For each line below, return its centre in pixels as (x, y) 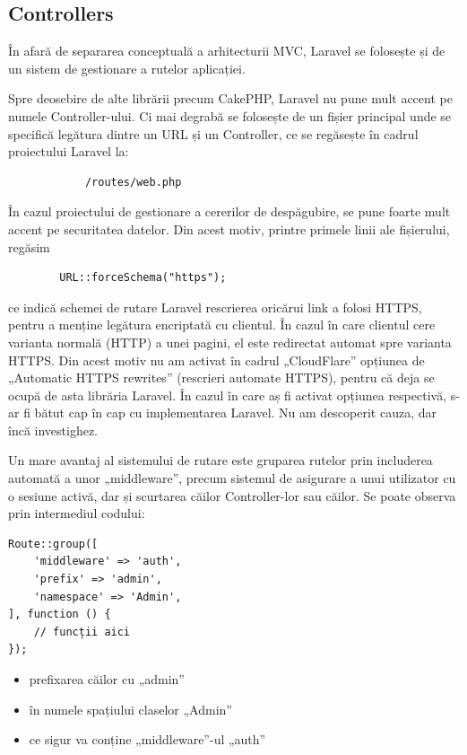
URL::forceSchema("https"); (143, 278)
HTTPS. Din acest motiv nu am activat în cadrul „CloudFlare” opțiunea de (216, 360)
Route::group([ (53, 544)
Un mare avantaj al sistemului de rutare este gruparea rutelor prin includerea (221, 460)
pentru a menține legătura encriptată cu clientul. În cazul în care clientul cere (222, 325)
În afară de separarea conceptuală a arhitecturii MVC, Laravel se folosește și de (227, 51)
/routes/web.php (133, 182)
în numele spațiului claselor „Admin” (130, 709)
